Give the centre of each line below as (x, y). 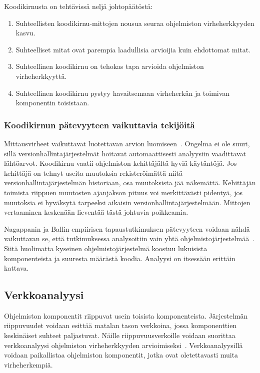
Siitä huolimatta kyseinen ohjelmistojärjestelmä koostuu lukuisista (106, 248)
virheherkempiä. (28, 364)
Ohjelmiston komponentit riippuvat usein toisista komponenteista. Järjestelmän (126, 315)
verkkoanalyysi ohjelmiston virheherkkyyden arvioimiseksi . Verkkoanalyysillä (123, 345)
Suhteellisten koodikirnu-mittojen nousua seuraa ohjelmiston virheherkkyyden (135, 23)
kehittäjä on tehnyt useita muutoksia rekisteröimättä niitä (93, 173)
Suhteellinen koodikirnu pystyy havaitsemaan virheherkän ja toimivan (123, 93)
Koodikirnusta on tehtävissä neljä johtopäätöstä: (78, 6)
